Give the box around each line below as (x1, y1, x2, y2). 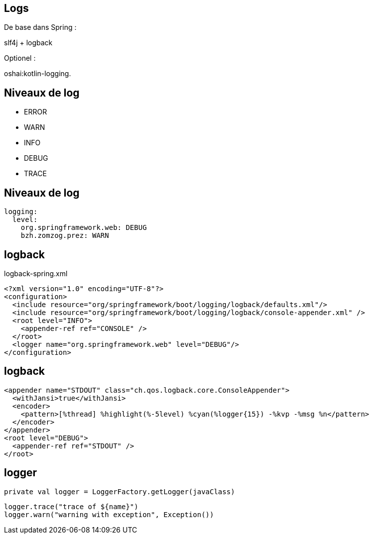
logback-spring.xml (4, 269, 68, 278)
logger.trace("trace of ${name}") (4, 502, 138, 511)
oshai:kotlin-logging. (4, 69, 71, 78)
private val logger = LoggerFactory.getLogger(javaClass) (4, 487, 235, 496)
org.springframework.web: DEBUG (20, 223, 147, 232)
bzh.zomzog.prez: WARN (20, 231, 109, 240)
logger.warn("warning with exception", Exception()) (4, 510, 214, 519)
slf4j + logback (4, 38, 53, 47)
